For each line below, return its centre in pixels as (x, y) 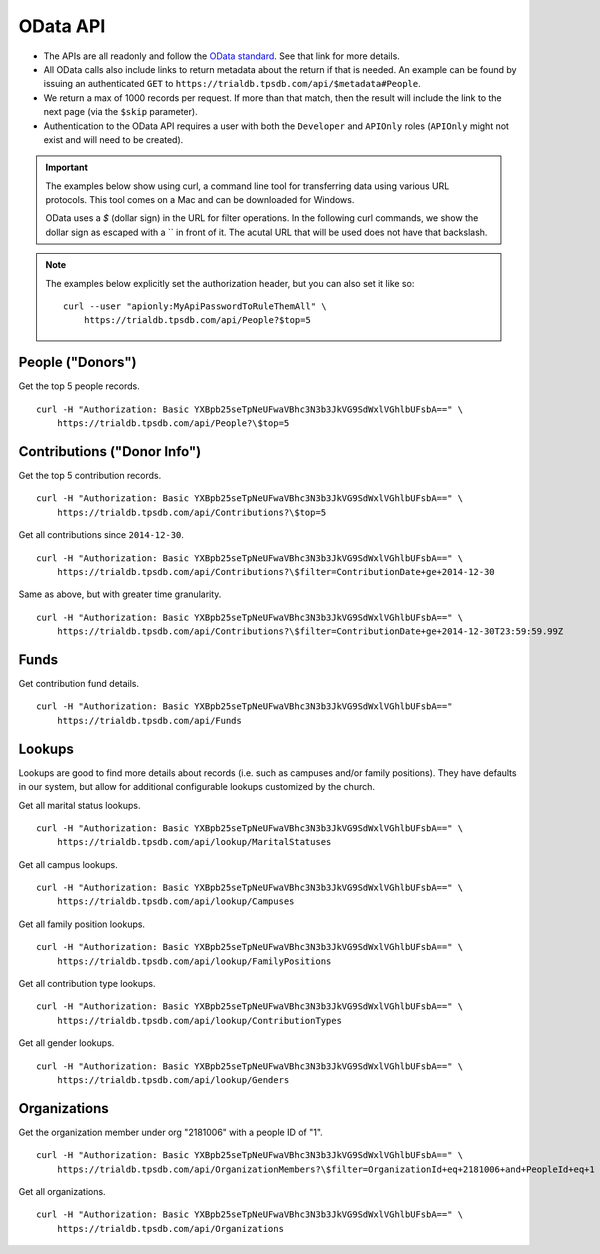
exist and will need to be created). (113, 139)
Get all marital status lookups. (79, 805)
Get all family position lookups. (81, 924)
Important (67, 167)
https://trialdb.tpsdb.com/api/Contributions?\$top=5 (191, 512)
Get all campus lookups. (68, 864)
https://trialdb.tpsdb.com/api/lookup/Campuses (175, 901)
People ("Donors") (77, 362)
